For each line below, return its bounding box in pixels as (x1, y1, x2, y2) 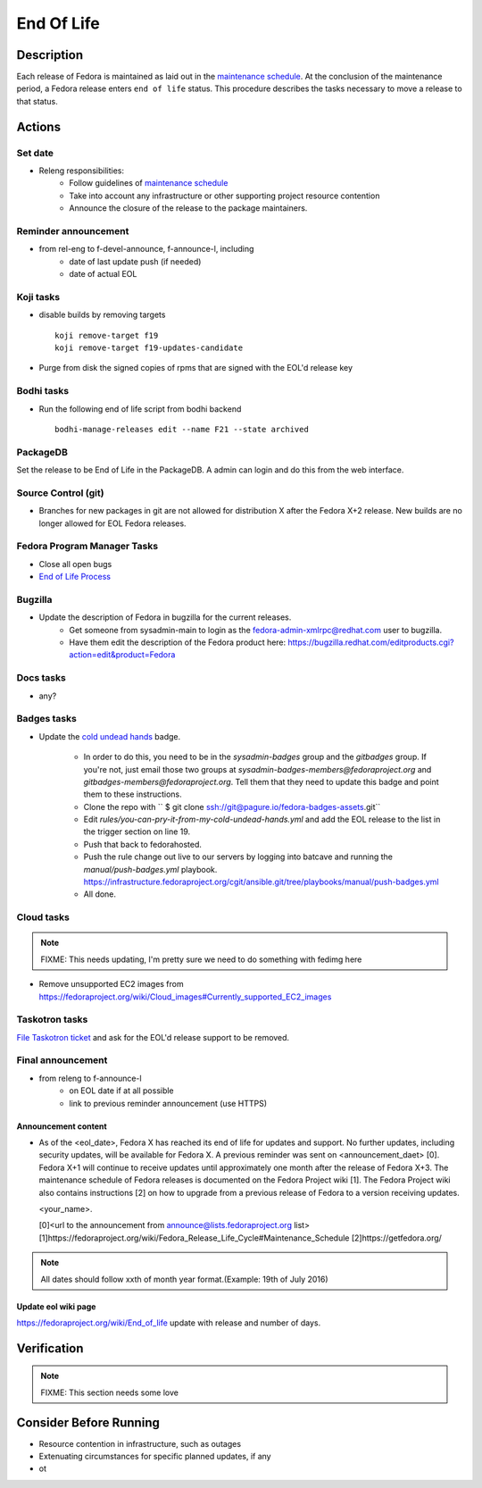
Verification (16, 1341, 84, 1356)
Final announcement (16, 1054, 108, 1066)
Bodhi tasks (16, 385, 70, 397)
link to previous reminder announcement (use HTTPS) (69, 1098, 268, 1108)
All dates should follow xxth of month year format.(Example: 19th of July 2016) (40, 1274, 329, 1284)
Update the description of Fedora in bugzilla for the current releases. (38, 612, 292, 623)
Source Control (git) (16, 487, 104, 499)
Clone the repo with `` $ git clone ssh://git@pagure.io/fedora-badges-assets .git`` (83, 801, 381, 812)
